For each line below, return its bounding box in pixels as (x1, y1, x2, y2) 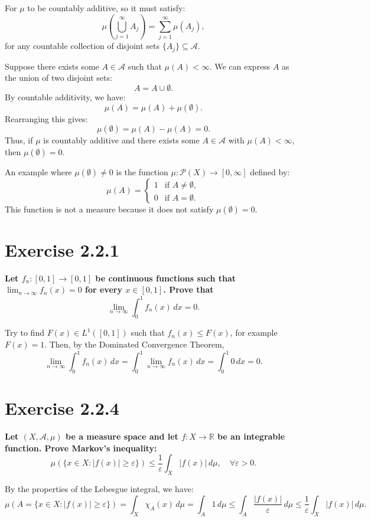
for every (85, 283, 122, 296)
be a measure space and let (66, 430, 178, 442)
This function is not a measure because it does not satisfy (5, 202, 214, 215)
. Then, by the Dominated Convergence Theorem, (44, 337, 224, 350)
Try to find (5, 326, 44, 339)
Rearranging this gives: (5, 112, 88, 124)
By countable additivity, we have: (5, 90, 126, 103)
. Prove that (163, 283, 214, 296)
